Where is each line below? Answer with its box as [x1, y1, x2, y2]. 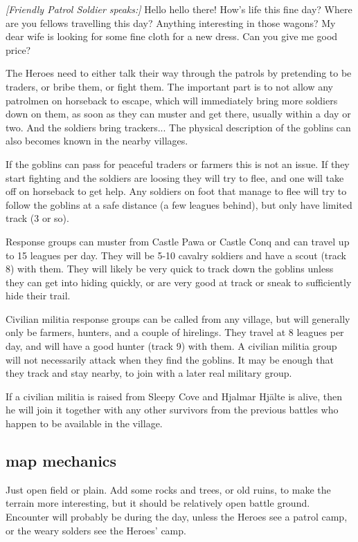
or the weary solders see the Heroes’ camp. [6, 523, 186, 537]
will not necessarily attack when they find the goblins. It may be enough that [6, 352, 334, 366]
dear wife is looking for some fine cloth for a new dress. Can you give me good [6, 29, 338, 44]
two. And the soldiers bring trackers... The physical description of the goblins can [6, 120, 351, 134]
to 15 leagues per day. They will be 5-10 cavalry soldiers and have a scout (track [6, 247, 346, 262]
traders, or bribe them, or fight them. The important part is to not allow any [6, 79, 333, 93]
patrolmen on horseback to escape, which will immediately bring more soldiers [6, 93, 338, 107]
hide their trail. [6, 288, 71, 303]
